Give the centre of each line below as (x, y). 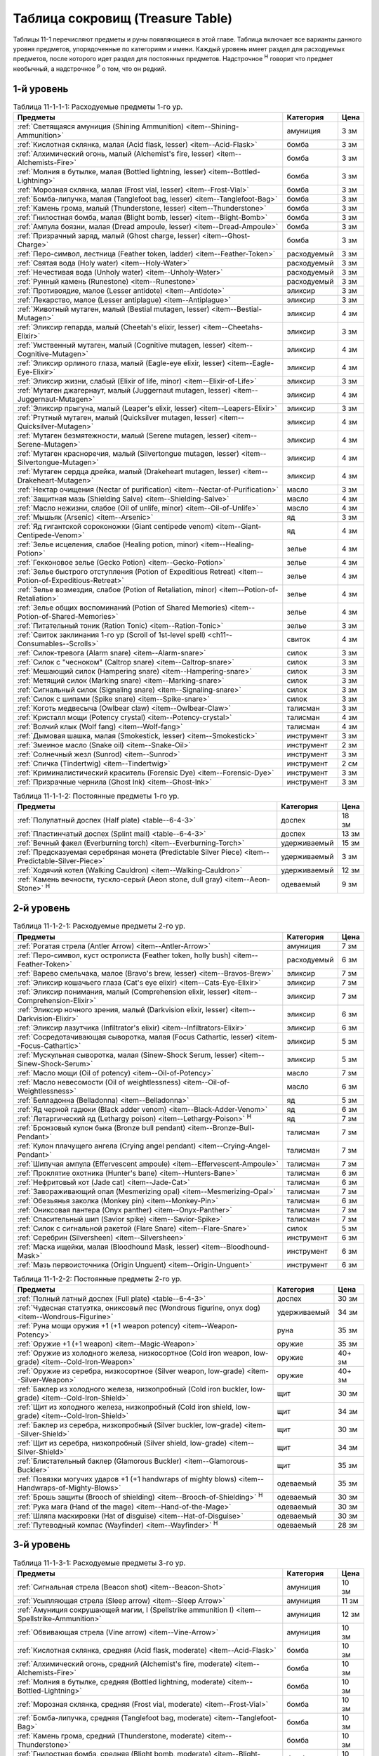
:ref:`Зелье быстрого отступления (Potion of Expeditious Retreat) (127, 571)
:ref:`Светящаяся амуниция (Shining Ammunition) (100, 126)
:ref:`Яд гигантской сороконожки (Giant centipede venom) (115, 526)
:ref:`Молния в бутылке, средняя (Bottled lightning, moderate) (121, 1682)
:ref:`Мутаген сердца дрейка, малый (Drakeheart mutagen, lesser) (129, 472)
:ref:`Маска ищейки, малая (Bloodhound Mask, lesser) (108, 1247)
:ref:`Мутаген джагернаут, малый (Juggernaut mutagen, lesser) (124, 390)
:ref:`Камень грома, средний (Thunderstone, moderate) (111, 1736)
